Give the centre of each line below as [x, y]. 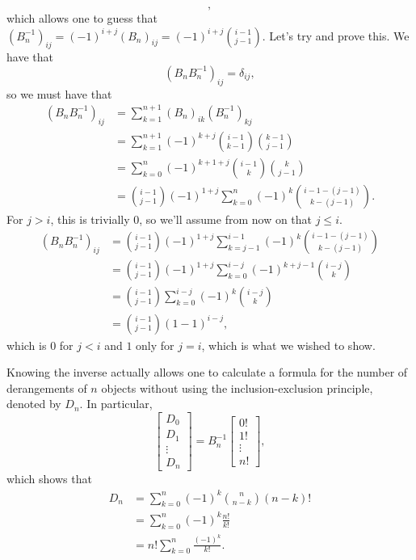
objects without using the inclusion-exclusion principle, [237, 387]
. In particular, [116, 404]
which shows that [49, 479]
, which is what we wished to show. [288, 345]
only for [155, 345]
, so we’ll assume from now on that [226, 219]
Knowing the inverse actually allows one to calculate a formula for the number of [207, 372]
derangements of [47, 387]
